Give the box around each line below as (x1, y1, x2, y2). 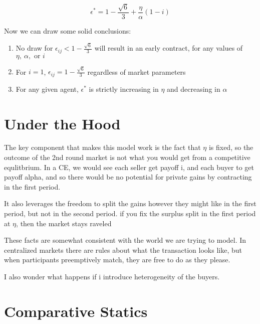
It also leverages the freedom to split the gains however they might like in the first (4, 198, 256, 209)
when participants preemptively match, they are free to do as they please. (4, 254, 230, 265)
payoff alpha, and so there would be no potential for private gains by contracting (4, 172, 252, 182)
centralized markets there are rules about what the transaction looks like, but (4, 244, 242, 255)
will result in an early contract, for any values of (94, 43, 243, 53)
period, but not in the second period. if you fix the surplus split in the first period (4, 208, 256, 219)
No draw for (16, 43, 53, 53)
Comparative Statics (4, 300, 148, 321)
